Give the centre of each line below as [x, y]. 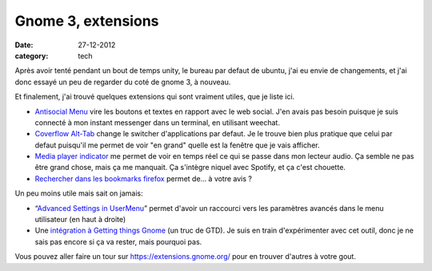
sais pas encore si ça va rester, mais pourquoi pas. [118, 241]
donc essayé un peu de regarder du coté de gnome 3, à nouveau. [123, 82]
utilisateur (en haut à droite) [80, 220]
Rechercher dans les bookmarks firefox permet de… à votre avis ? [143, 178]
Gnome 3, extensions [87, 21]
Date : [24, 45]
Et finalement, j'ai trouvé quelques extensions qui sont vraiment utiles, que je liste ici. [155, 97]
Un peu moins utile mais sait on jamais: [79, 193]
